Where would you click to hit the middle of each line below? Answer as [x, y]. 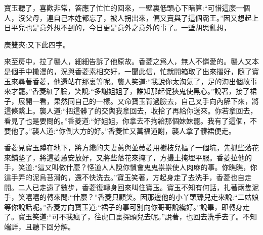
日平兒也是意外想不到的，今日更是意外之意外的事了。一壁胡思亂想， [117, 27]
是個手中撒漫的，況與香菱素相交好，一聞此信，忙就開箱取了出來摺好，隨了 [128, 71]
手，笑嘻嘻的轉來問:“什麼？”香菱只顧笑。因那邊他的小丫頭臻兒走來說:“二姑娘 [131, 197]
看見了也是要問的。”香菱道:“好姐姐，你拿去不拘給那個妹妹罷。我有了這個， [127, 120]
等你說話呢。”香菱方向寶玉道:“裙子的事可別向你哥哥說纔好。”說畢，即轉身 [123, 207]
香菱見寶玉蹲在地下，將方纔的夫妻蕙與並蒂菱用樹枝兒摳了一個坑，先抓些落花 [131, 148]
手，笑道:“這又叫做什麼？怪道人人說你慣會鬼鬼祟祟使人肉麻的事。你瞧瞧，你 [131, 167]
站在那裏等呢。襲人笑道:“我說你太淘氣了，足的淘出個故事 [162, 81]
